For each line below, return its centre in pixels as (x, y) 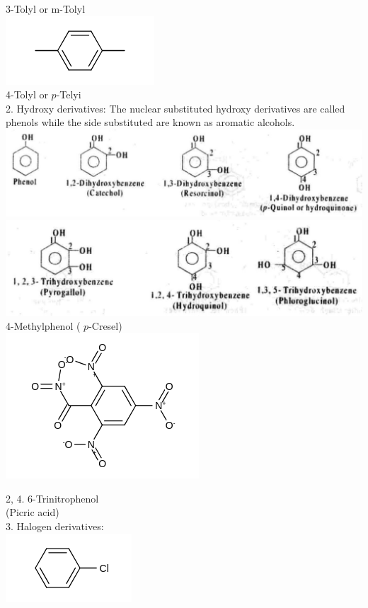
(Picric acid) (33, 512)
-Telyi (69, 94)
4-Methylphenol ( (43, 325)
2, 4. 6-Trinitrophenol (52, 498)
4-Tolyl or (27, 94)
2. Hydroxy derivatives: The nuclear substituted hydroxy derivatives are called (176, 108)
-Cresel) (105, 325)
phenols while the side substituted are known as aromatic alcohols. (150, 122)
